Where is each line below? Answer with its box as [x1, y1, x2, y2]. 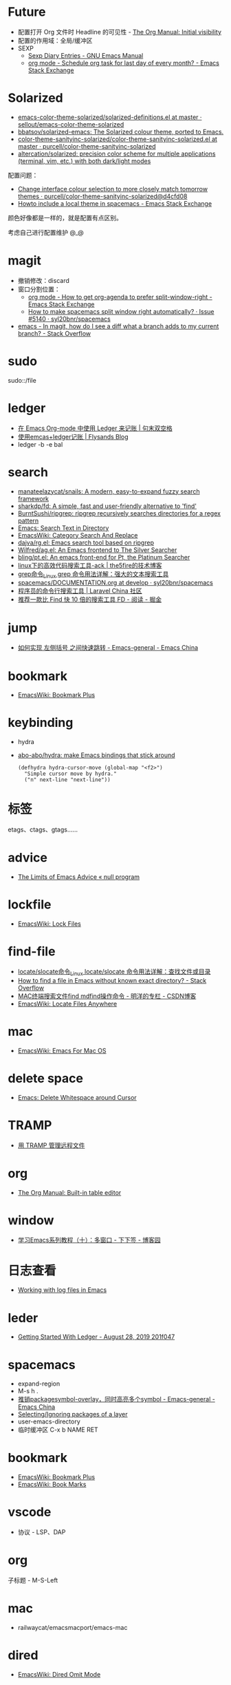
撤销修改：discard [17, 276, 69, 284]
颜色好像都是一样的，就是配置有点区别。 [8, 213, 122, 222]
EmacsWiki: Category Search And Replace [17, 531, 138, 539]
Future [8, 4, 47, 20]
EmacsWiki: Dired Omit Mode [17, 1670, 101, 1678]
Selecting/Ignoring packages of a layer [17, 1410, 128, 1419]
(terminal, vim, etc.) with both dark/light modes [17, 156, 151, 165]
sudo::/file [8, 376, 36, 384]
